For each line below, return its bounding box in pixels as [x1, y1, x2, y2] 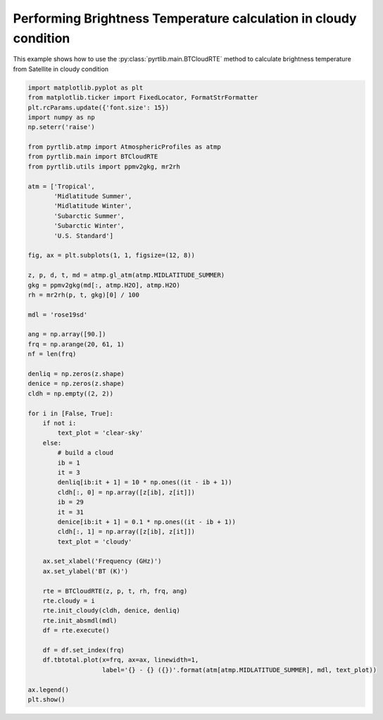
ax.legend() [27, 685, 70, 694]
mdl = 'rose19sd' [27, 310, 88, 319]
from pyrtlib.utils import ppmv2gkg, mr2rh [27, 162, 181, 171]
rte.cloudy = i [42, 597, 95, 605]
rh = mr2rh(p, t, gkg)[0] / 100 [27, 291, 140, 299]
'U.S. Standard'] [54, 231, 114, 240]
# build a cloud [57, 449, 114, 457]
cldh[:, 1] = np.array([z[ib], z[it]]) [57, 527, 195, 536]
